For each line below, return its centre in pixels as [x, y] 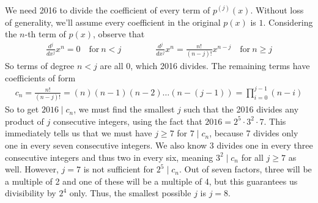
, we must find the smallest [124, 109]
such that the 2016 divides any [241, 109]
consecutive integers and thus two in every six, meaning [109, 157]
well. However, [32, 169]
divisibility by [31, 193]
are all [112, 66]
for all [252, 157]
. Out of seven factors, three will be [245, 169]
